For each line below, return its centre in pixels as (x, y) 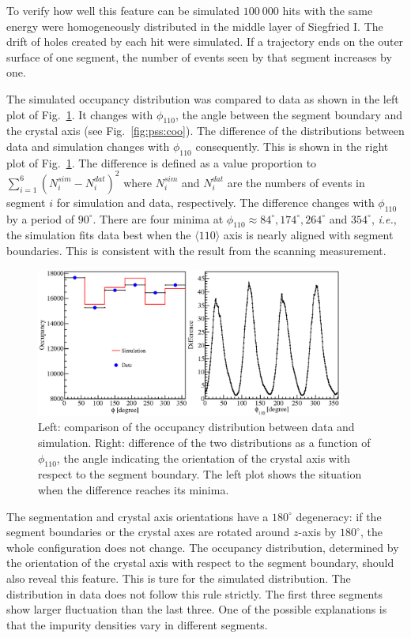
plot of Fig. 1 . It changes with (80, 114)
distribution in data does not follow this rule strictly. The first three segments (194, 593)
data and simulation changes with (88, 146)
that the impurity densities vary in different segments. (137, 624)
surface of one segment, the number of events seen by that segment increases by (199, 56)
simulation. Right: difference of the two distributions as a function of (204, 443)
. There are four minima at (158, 218)
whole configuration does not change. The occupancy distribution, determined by (203, 547)
